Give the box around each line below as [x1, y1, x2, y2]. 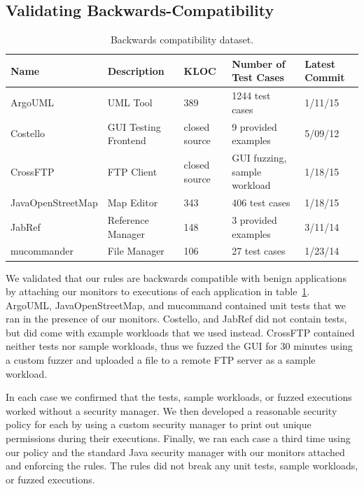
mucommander [10, 243, 73, 258]
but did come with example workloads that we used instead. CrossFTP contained [6, 325, 355, 339]
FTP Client [107, 164, 157, 178]
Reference [107, 212, 149, 227]
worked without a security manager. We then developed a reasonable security [6, 403, 337, 418]
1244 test [232, 88, 271, 103]
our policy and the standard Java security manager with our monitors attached [6, 444, 345, 459]
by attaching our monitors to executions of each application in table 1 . [6, 284, 310, 299]
